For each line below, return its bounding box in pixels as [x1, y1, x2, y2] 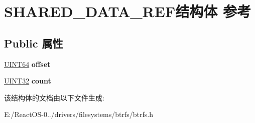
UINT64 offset [4, 58, 51, 69]
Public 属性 [4, 35, 63, 50]
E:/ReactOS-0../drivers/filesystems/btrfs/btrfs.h [4, 109, 153, 119]
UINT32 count [4, 75, 51, 86]
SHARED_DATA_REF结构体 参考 [4, 1, 251, 21]
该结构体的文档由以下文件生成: [4, 92, 104, 102]
